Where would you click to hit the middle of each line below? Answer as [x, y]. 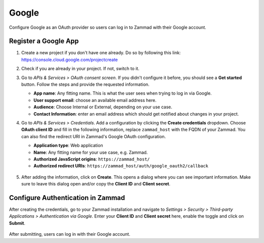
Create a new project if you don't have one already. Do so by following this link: [101, 53]
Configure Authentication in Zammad [67, 198]
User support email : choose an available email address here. [95, 100]
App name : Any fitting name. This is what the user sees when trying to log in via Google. [123, 93]
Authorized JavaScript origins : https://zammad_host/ [92, 159]
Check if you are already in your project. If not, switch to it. [80, 69]
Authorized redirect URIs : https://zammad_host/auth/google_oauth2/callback [121, 166]
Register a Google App [44, 41]
